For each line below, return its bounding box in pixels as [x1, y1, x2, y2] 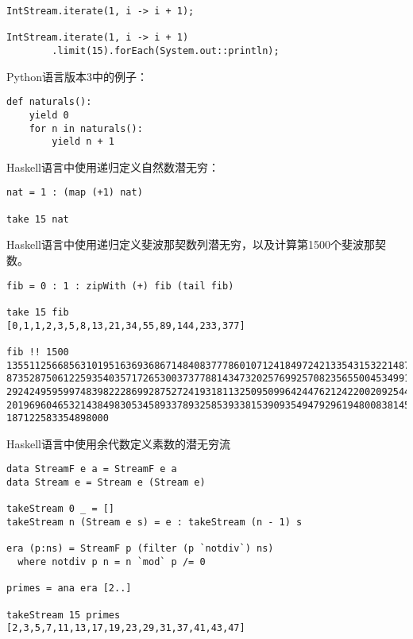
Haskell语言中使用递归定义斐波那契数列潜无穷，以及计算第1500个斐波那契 [6, 236, 387, 253]
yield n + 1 [52, 136, 115, 148]
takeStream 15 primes [6, 609, 121, 621]
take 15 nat [6, 213, 69, 225]
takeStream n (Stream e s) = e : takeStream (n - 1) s [6, 517, 303, 529]
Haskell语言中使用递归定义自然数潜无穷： [6, 158, 220, 175]
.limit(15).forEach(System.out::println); [52, 45, 280, 56]
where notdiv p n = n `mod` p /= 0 [17, 556, 206, 567]
